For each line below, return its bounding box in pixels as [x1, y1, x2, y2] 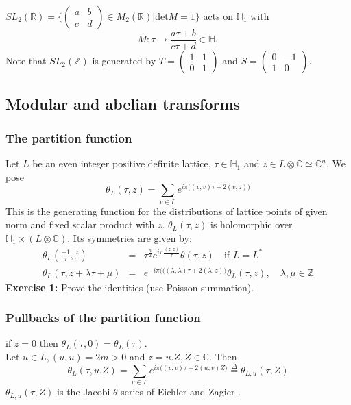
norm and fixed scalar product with [5, 217, 155, 232]
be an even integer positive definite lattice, [32, 156, 211, 171]
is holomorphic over [210, 217, 293, 232]
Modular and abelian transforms [5, 93, 241, 114]
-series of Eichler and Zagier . [117, 384, 241, 399]
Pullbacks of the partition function [5, 309, 201, 326]
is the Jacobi [57, 384, 110, 399]
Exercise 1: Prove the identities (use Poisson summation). [5, 280, 254, 294]
